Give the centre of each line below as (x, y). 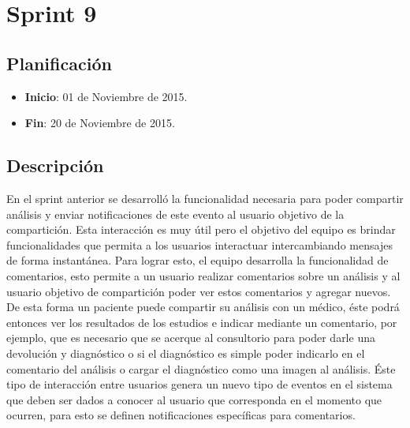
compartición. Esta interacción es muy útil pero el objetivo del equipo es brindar (201, 229)
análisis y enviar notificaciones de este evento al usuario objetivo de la (175, 214)
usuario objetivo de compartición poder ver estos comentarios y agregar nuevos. (199, 291)
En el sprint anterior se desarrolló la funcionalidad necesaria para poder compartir (205, 198)
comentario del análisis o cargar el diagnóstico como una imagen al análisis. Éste (201, 368)
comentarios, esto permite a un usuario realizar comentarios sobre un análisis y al (203, 275)
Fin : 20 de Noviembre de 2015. (100, 123)
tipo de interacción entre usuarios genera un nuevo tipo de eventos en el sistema (199, 384)
